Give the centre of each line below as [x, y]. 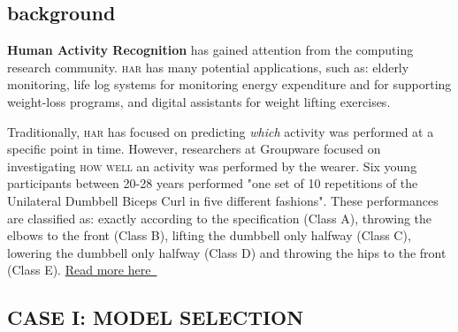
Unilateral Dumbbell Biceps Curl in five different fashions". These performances [223, 200]
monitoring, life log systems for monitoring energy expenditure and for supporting [229, 84]
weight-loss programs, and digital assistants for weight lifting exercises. [199, 101]
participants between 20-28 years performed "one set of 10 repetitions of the [213, 183]
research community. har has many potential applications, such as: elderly [208, 67]
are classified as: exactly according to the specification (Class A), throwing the [220, 218]
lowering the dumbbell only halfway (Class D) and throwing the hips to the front [227, 252]
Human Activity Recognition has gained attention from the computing [210, 50]
